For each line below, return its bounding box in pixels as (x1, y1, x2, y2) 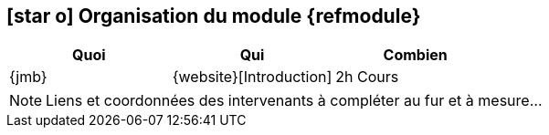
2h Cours (335, 67, 399, 87)
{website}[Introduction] (172, 67, 333, 87)
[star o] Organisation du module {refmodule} (6, 5, 421, 27)
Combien (383, 46, 448, 65)
